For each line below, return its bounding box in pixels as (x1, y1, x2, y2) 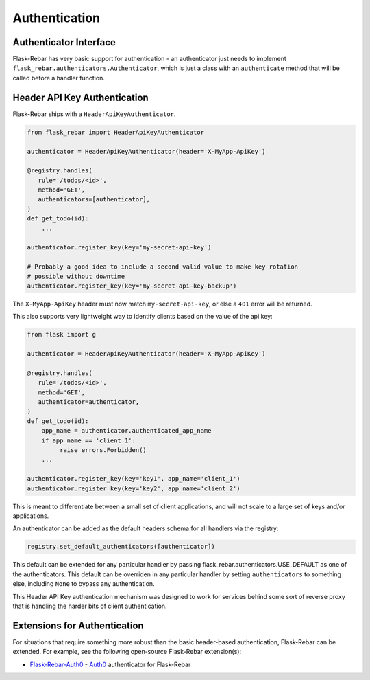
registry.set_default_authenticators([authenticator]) (27, 543, 215, 551)
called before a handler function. (12, 73, 106, 82)
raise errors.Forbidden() (59, 446, 147, 454)
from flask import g (27, 330, 96, 339)
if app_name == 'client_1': (41, 436, 136, 444)
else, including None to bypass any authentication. (12, 580, 155, 588)
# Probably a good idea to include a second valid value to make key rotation (27, 263, 298, 271)
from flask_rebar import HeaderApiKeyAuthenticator (27, 128, 205, 136)
